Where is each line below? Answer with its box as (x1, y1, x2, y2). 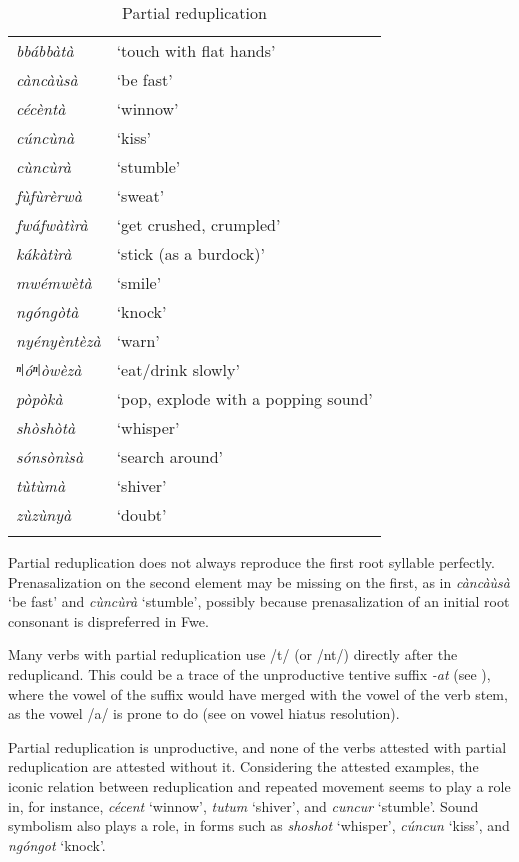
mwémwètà (16, 271, 92, 294)
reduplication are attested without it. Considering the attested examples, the (8, 756, 479, 777)
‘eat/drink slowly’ (116, 358, 240, 381)
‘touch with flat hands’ (116, 39, 276, 62)
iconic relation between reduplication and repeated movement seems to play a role (8, 775, 511, 796)
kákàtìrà (16, 242, 72, 265)
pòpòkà (16, 387, 63, 410)
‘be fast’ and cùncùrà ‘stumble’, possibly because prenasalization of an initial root (8, 591, 510, 612)
